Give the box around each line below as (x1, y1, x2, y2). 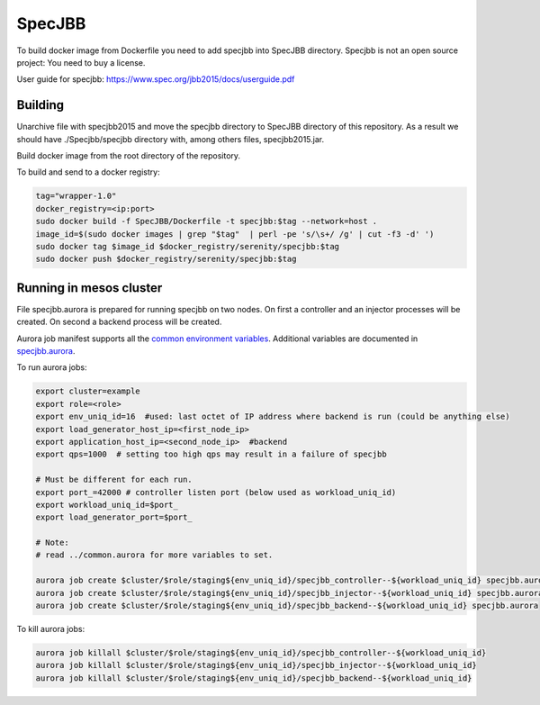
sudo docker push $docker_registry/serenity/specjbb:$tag (35, 254, 297, 265)
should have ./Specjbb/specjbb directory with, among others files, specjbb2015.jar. (16, 133, 324, 144)
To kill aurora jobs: (16, 624, 85, 635)
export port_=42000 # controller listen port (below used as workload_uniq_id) (35, 487, 397, 497)
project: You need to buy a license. (16, 57, 146, 68)
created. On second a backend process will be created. (16, 316, 222, 328)
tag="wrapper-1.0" (35, 191, 117, 202)
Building (16, 97, 65, 113)
